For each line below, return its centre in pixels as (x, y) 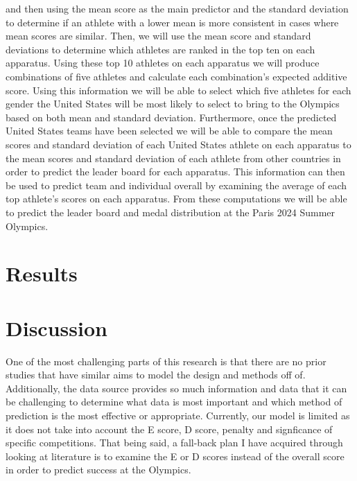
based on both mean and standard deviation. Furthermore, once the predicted (171, 117)
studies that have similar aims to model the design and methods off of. (156, 375)
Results (42, 273)
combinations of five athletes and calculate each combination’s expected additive (176, 76)
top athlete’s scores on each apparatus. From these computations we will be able (176, 199)
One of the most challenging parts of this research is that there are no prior (166, 361)
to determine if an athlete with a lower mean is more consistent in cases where (172, 22)
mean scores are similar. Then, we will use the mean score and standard (158, 36)
